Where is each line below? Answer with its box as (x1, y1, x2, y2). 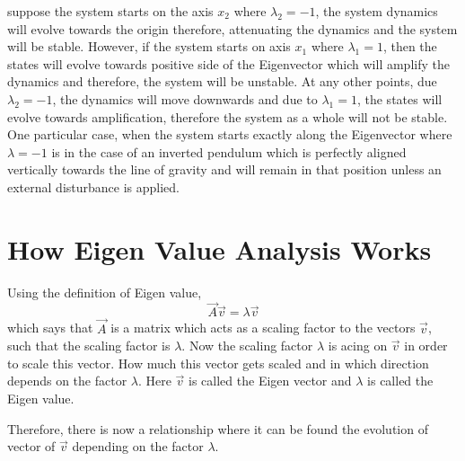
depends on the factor (7, 371, 127, 390)
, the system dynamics (315, 2, 438, 20)
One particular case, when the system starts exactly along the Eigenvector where (7, 125, 452, 144)
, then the (382, 37, 437, 56)
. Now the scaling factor (181, 336, 313, 355)
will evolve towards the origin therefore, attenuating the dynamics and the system (7, 19, 458, 38)
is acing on (328, 336, 388, 355)
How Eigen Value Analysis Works (7, 230, 432, 267)
